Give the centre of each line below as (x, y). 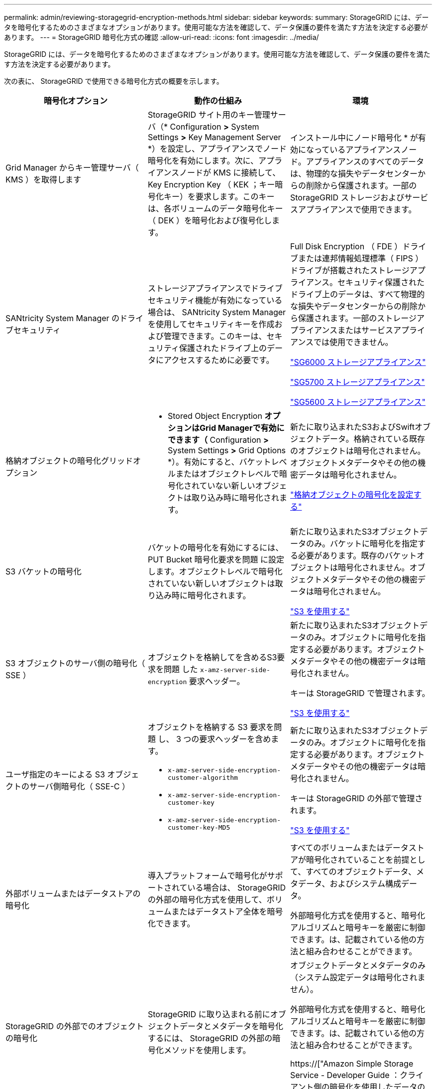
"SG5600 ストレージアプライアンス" (358, 402)
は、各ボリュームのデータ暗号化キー (215, 208)
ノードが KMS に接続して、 (230, 173)
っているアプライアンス (357, 150)
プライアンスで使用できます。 (361, 209)
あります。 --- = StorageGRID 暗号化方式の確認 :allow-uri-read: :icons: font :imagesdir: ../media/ (162, 37)
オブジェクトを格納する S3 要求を (211, 727)
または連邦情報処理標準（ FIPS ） (361, 258)
